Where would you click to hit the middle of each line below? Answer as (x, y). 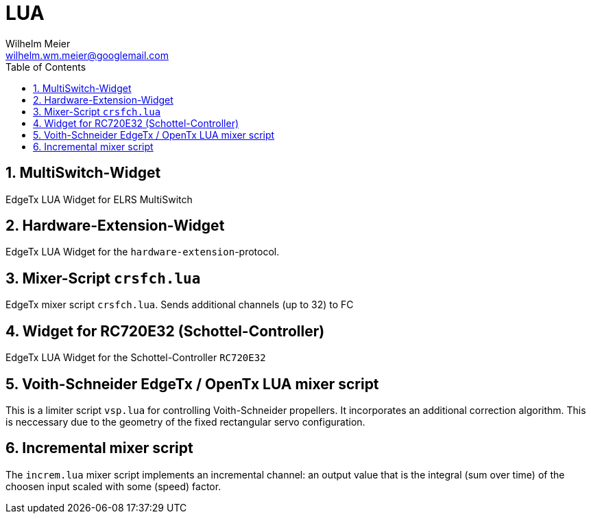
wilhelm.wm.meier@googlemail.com (87, 55)
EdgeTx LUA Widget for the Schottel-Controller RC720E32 (136, 358)
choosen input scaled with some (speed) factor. (113, 486)
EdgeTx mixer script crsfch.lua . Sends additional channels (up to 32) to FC (180, 305)
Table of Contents (46, 67)
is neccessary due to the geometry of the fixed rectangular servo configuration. (185, 422)
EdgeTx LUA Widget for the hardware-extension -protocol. (143, 252)
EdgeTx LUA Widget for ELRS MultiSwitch (99, 199)
